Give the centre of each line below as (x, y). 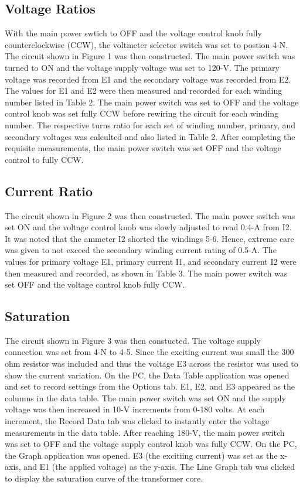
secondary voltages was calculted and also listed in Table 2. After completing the (150, 136)
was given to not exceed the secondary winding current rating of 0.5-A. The (141, 250)
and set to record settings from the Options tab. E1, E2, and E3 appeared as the (150, 386)
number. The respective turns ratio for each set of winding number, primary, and (150, 124)
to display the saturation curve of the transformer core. (104, 478)
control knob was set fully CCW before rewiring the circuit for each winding (142, 113)
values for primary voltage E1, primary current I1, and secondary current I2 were (151, 261)
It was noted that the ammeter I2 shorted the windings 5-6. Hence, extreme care (149, 238)
